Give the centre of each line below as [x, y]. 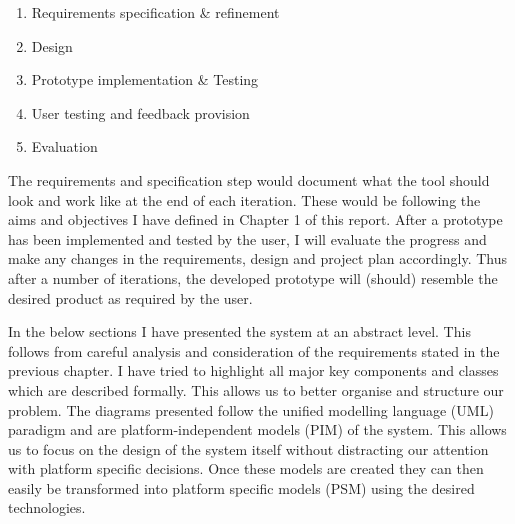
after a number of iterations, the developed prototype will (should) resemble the [253, 277]
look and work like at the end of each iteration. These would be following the [244, 199]
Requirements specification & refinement [155, 12]
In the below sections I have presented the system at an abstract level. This [239, 331]
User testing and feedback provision [140, 112]
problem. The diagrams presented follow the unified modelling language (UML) [251, 409]
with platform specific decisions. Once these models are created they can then [246, 468]
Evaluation [64, 146]
